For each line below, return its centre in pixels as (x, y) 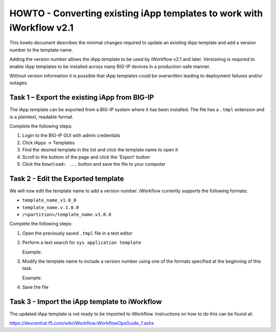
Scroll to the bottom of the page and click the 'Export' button (86, 157)
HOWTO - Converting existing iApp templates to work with (136, 13)
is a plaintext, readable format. (41, 117)
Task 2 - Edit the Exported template (67, 178)
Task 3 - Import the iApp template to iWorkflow (86, 302)
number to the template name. (41, 50)
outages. (19, 83)
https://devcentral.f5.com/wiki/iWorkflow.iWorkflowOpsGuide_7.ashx (82, 323)
